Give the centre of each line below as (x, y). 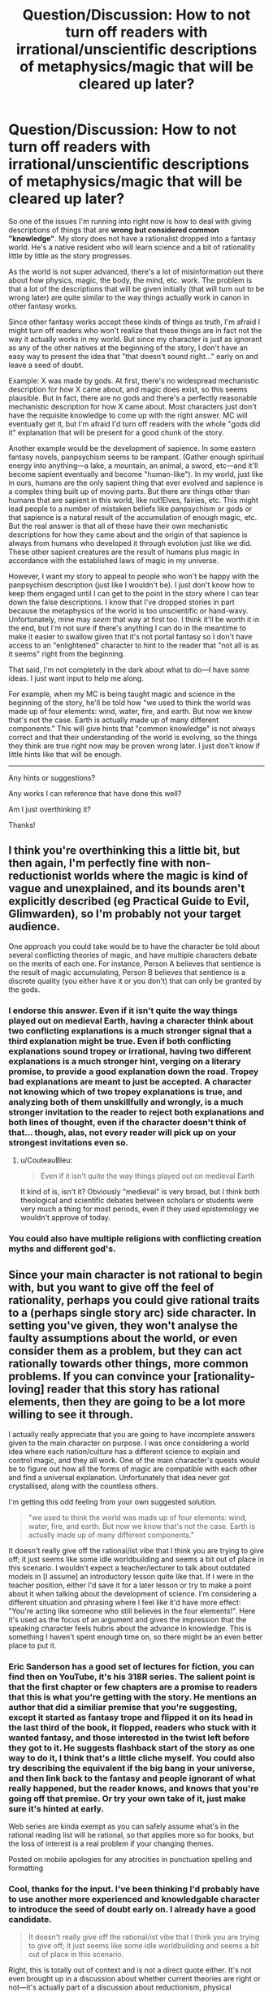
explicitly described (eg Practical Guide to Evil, (129, 901)
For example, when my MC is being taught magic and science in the (122, 694)
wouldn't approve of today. (65, 1218)
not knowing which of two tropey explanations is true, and (126, 1092)
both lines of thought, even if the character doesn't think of (128, 1122)
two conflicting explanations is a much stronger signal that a (130, 1031)
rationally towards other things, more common (129, 1364)
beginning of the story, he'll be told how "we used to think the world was (130, 702)
